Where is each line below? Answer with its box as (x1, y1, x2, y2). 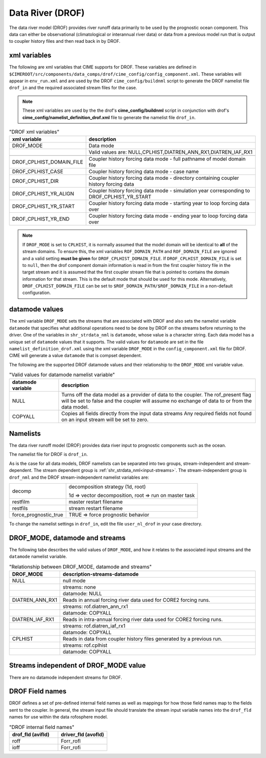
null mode (63, 577, 86, 584)
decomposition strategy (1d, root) (68, 483, 146, 490)
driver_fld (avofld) (61, 731, 104, 738)
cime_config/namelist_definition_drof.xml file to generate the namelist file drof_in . (22, 114, 196, 120)
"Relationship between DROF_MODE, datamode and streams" (9, 563, 152, 570)
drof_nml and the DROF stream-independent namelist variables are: (9, 474, 149, 480)
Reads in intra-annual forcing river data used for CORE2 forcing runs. (63, 616, 223, 623)
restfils (12, 505, 28, 512)
